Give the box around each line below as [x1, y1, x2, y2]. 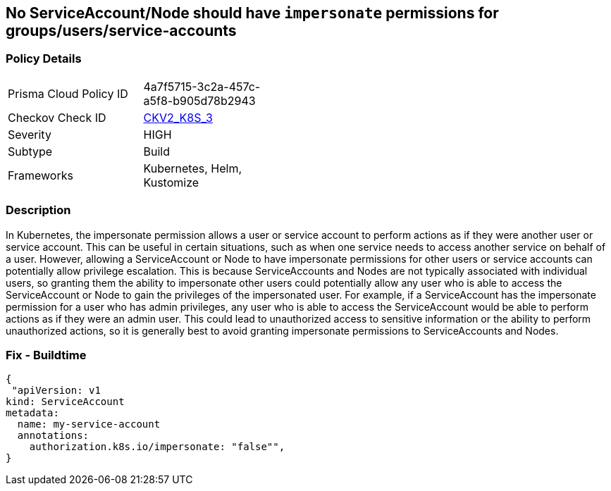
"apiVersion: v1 [11, 385, 101, 397]
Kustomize [143, 175, 199, 189]
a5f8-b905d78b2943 [143, 93, 256, 108]
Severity [8, 127, 51, 142]
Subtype [8, 144, 53, 159]
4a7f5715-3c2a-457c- [143, 79, 261, 94]
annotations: [17, 430, 90, 442]
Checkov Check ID [8, 110, 106, 125]
